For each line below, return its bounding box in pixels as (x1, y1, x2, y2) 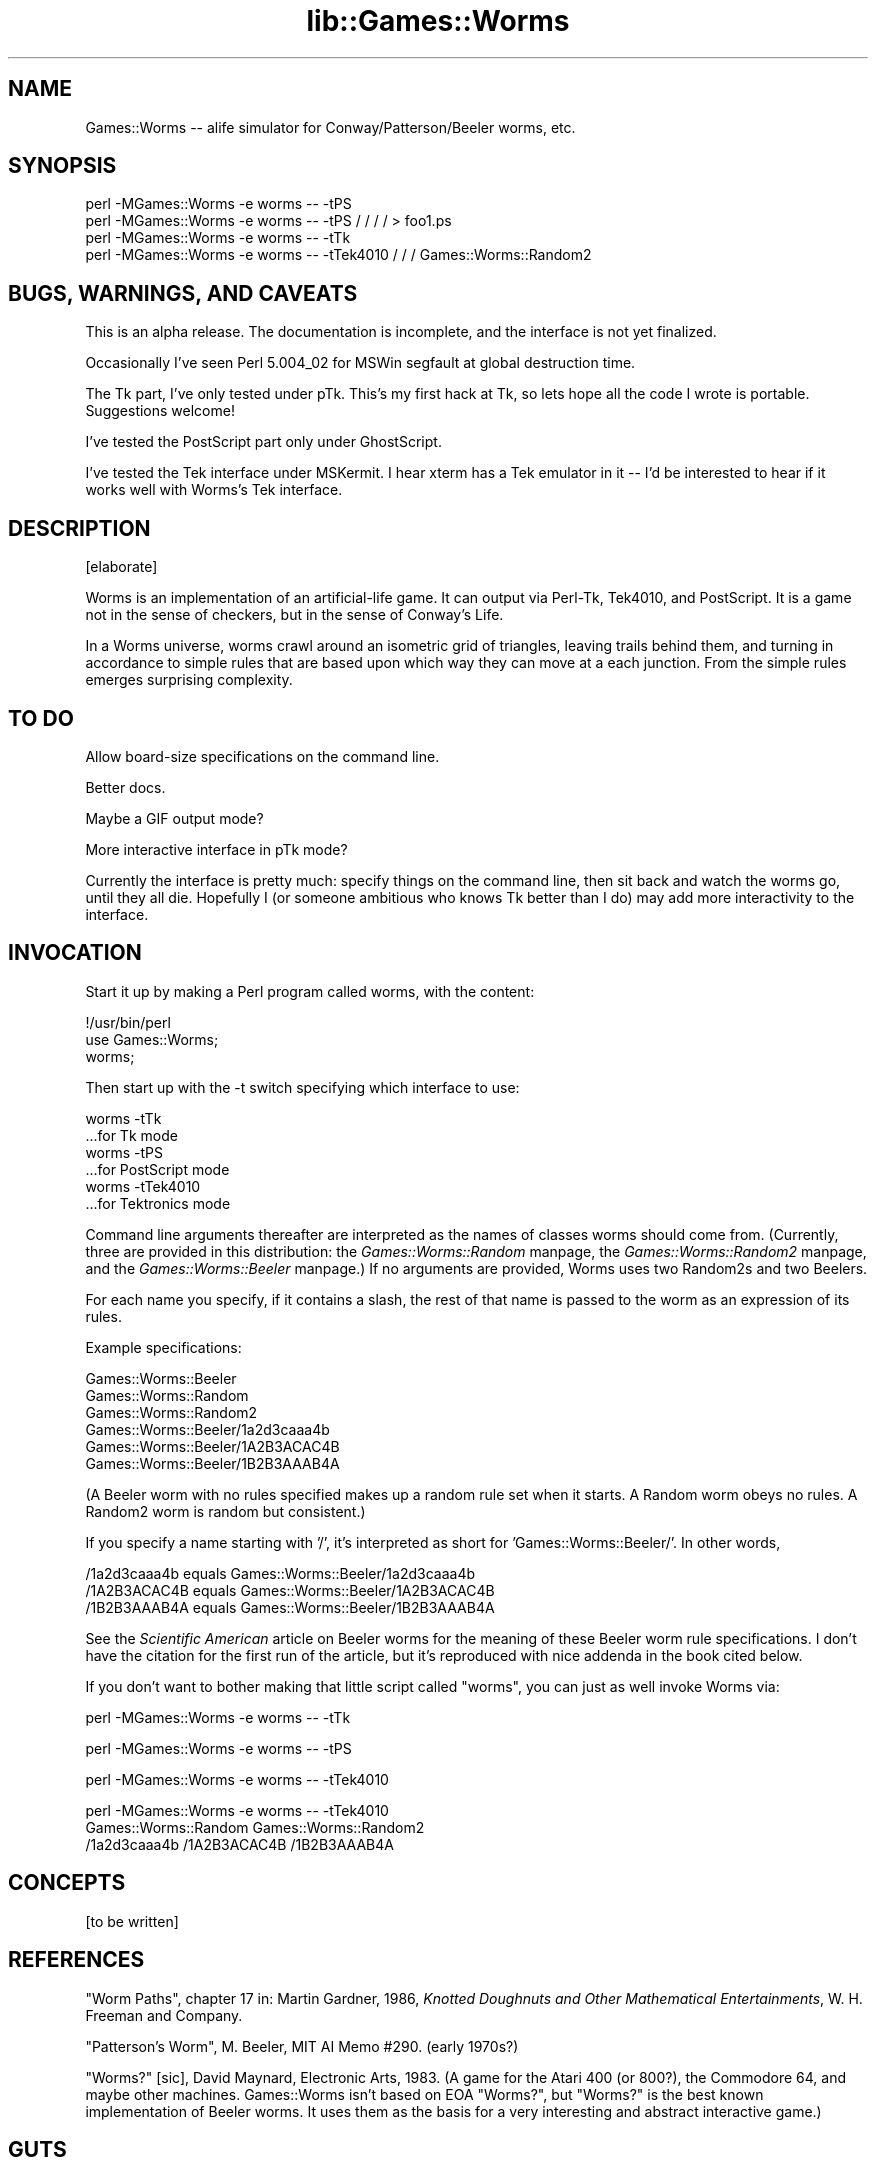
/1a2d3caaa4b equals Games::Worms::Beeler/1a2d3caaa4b (85, 1564, 476, 1582)
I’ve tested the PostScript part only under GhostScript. (85, 433, 442, 451)
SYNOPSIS (8, 153, 117, 179)
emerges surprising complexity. (85, 671, 293, 689)
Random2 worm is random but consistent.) (85, 1502, 366, 1520)
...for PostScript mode (85, 1160, 230, 1178)
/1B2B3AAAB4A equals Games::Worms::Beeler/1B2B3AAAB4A (85, 1598, 495, 1616)
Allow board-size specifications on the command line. (85, 747, 440, 765)
